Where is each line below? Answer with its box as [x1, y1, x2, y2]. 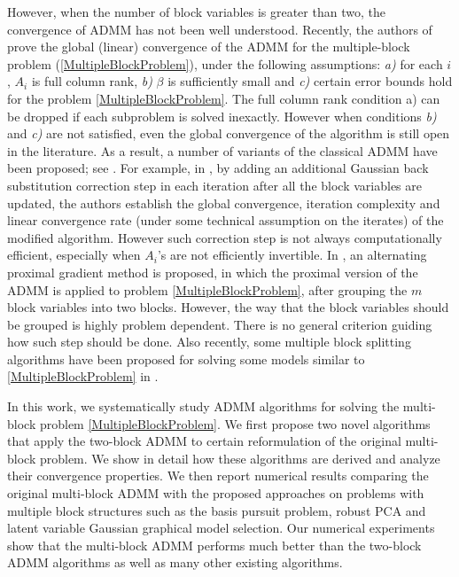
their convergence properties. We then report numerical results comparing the [7, 466, 429, 485]
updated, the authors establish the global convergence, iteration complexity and [7, 193, 440, 212]
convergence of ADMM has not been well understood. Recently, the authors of [7, 19, 432, 38]
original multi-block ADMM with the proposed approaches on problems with [7, 484, 424, 503]
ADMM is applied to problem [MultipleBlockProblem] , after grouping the [7, 280, 408, 299]
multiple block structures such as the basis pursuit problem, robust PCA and [7, 501, 426, 519]
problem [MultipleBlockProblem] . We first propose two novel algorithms [39, 414, 431, 433]
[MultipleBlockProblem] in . [7, 367, 159, 386]
